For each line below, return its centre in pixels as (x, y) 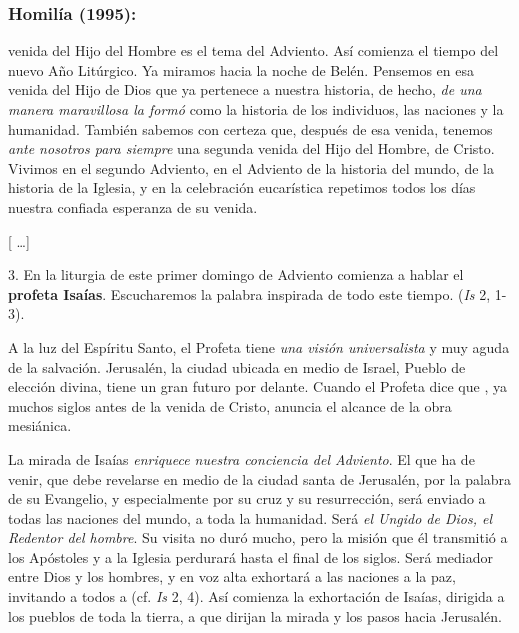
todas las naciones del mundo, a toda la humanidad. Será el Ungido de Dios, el (250, 517)
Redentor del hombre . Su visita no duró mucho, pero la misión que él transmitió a (258, 537)
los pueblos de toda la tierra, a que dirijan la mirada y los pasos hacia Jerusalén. (255, 615)
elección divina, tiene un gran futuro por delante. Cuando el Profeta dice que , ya (257, 386)
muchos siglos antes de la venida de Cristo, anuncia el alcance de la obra (230, 405)
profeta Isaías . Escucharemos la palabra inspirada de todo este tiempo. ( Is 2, (249, 293)
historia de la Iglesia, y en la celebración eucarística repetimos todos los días (242, 187)
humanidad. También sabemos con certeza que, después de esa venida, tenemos (250, 128)
